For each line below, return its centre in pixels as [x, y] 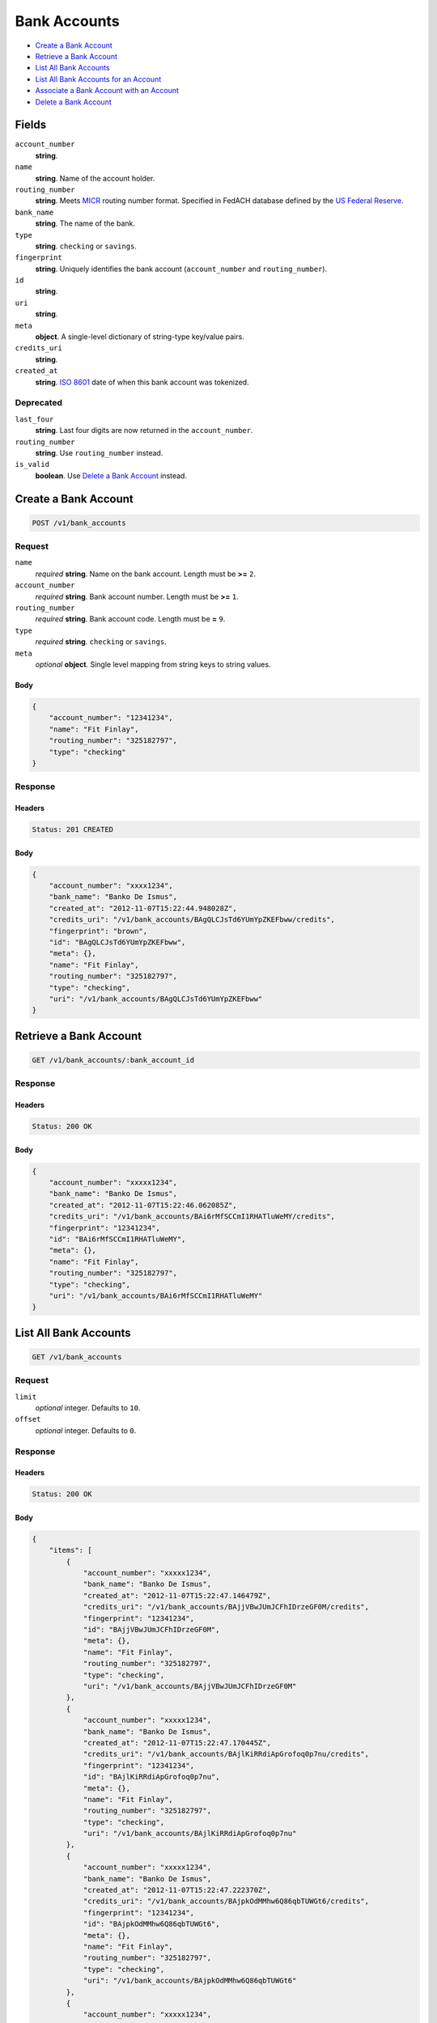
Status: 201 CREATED [72, 830]
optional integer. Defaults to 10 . [88, 1408]
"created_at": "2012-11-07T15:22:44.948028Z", [143, 908]
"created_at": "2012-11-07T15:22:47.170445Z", [177, 1743]
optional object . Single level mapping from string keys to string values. [153, 664]
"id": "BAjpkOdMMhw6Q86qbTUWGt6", [151, 1924]
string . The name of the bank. [85, 223]
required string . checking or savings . [101, 642]
